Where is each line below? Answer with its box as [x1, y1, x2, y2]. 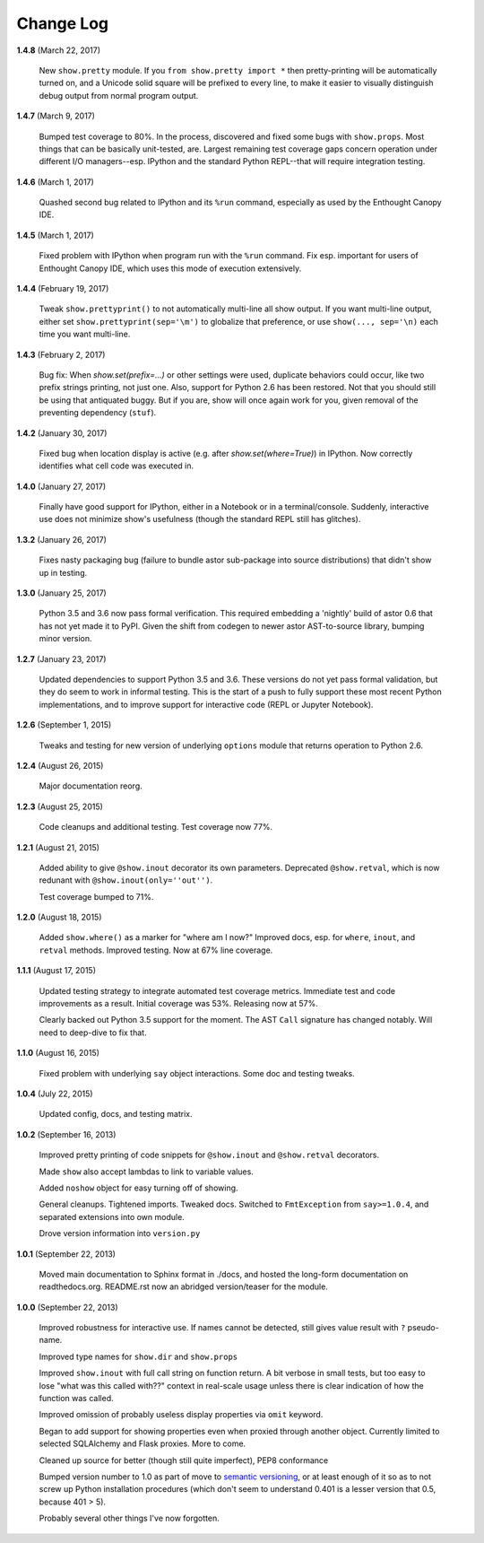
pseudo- [407, 1322, 439, 1333]
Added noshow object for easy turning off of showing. [39, 1182, 238, 1193]
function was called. [39, 1393, 114, 1404]
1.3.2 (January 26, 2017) [16, 534, 108, 545]
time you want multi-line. [39, 328, 131, 340]
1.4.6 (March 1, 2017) [16, 176, 94, 187]
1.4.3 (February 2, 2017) [16, 349, 106, 360]
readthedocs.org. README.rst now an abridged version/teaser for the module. [39, 1281, 329, 1292]
